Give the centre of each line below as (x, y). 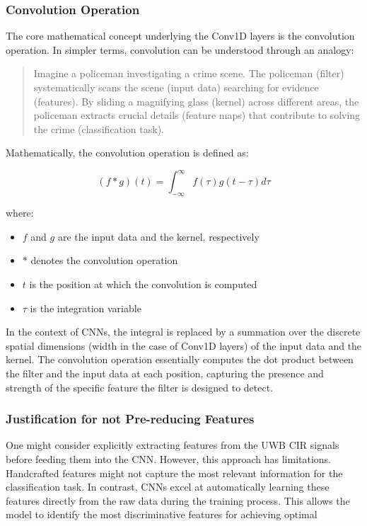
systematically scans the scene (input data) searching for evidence (176, 87)
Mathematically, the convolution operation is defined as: (127, 153)
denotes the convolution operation (104, 260)
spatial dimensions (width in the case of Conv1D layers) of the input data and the (184, 345)
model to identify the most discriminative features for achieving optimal (162, 514)
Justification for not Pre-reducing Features (130, 419)
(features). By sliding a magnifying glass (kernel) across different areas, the (196, 101)
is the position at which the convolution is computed (143, 284)
